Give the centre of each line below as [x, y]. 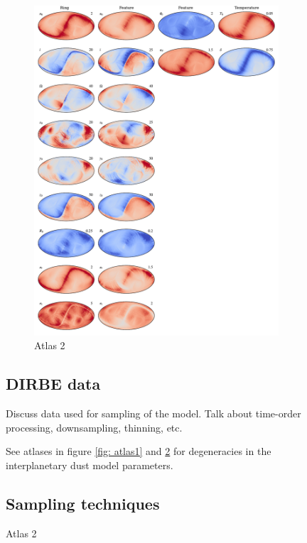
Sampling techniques [83, 503]
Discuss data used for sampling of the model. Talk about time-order [153, 413]
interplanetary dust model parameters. [90, 465]
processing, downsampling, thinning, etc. [94, 427]
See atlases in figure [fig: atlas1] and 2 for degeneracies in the [139, 451]
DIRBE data [53, 384]
